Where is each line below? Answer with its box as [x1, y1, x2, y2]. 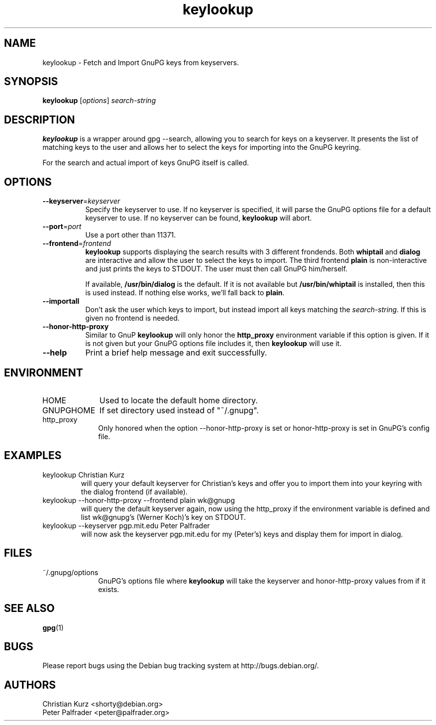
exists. [98, 585, 119, 594]
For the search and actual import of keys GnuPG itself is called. [42, 158, 249, 167]
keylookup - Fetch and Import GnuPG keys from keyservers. [42, 58, 239, 67]
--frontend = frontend [42, 239, 111, 248]
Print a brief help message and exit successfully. [85, 348, 267, 358]
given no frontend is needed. [85, 314, 180, 323]
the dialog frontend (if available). [81, 487, 188, 496]
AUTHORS [4, 678, 56, 691]
